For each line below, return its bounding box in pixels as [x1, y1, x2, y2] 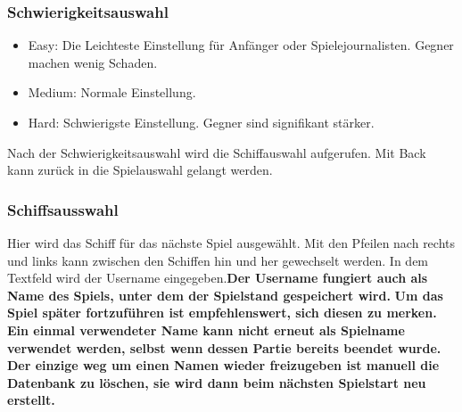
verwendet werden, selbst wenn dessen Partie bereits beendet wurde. [7, 338, 441, 357]
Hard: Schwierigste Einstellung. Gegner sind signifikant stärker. [28, 113, 375, 131]
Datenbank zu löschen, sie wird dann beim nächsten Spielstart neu [7, 373, 426, 391]
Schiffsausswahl [7, 198, 119, 220]
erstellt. [7, 391, 55, 409]
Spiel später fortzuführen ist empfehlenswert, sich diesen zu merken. [7, 303, 437, 322]
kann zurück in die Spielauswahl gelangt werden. [7, 161, 273, 179]
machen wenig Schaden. [28, 53, 158, 71]
